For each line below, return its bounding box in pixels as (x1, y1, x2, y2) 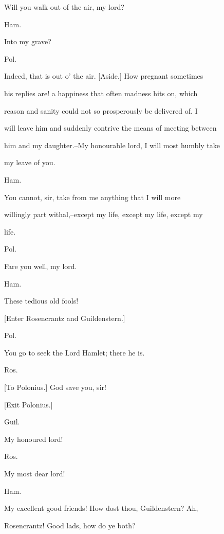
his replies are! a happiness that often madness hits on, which (4, 87, 198, 98)
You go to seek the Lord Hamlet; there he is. (4, 347, 145, 358)
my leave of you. (4, 157, 55, 168)
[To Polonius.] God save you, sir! (4, 382, 106, 393)
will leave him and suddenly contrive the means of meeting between (4, 122, 217, 133)
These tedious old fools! (4, 295, 79, 306)
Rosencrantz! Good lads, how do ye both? (4, 520, 136, 530)
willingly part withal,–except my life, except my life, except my (4, 209, 203, 220)
